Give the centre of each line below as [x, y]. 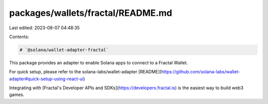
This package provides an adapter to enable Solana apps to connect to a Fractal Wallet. [99, 62]
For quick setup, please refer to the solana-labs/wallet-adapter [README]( [85, 72]
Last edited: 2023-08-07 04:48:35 [44, 28]
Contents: [19, 37]
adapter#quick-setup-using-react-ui [46, 79]
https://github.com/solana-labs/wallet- [201, 72]
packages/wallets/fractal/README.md [91, 13]
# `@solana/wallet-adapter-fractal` [64, 50]
